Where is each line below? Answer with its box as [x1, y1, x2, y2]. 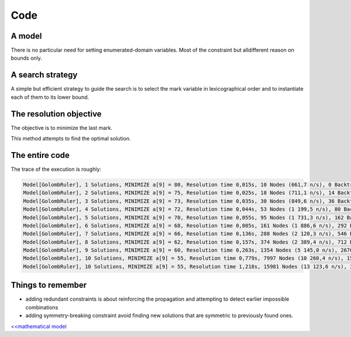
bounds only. [11, 54, 42, 61]
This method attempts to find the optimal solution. [11, 135, 131, 142]
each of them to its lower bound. [11, 94, 90, 101]
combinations [25, 304, 58, 311]
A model [11, 31, 42, 41]
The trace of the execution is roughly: [11, 166, 102, 173]
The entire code [11, 150, 70, 160]
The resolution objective [11, 109, 102, 119]
